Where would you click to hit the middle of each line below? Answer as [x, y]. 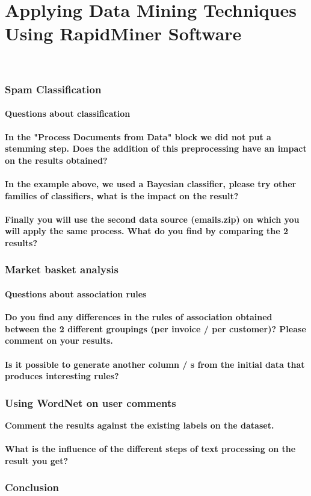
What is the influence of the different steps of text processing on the [150, 449]
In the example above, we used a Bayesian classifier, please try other [151, 183]
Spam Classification [53, 89]
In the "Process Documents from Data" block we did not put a [138, 136]
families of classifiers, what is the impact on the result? [122, 195]
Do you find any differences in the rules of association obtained [139, 317]
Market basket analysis [62, 269]
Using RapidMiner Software [123, 33]
